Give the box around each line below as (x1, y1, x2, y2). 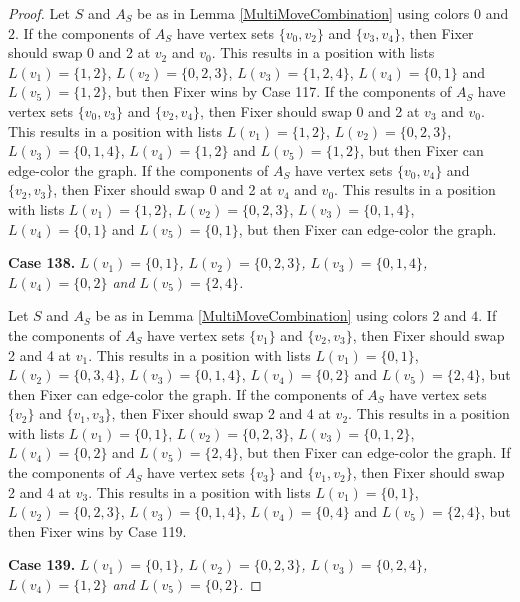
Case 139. (8, 554, 76, 575)
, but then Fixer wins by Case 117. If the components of (107, 81, 452, 102)
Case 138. (8, 252, 76, 273)
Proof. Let (8, 3, 70, 23)
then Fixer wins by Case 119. (8, 520, 187, 541)
